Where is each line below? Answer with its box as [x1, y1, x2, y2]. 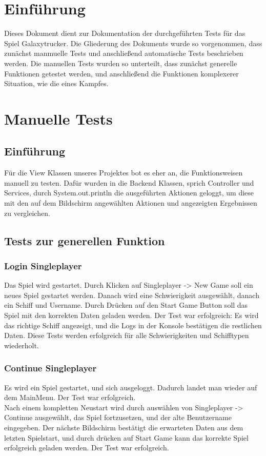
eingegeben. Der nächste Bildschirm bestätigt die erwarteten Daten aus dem [4, 422, 243, 432]
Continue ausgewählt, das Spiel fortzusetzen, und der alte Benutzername [4, 412, 232, 423]
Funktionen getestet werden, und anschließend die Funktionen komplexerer [4, 68, 239, 78]
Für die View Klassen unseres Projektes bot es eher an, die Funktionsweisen [4, 167, 243, 178]
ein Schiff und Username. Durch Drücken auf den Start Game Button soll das [4, 300, 248, 310]
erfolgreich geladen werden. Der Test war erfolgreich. [4, 442, 169, 453]
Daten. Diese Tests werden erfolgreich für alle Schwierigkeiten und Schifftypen [4, 330, 249, 341]
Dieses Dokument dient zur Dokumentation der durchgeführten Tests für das [4, 28, 245, 38]
